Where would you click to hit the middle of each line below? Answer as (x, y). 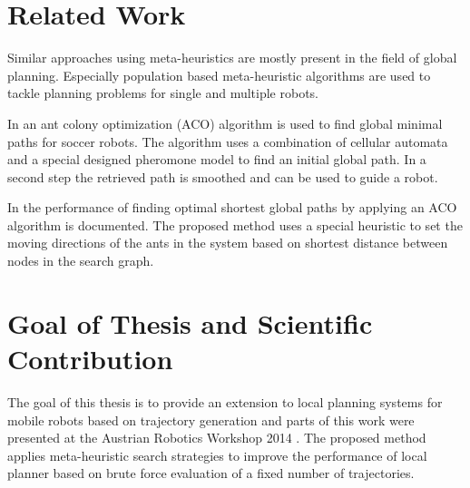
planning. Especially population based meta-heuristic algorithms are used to (219, 75)
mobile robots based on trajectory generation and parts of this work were (211, 420)
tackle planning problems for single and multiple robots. (163, 93)
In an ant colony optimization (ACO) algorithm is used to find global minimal (225, 123)
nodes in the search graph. (81, 261)
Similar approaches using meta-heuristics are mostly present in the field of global (232, 58)
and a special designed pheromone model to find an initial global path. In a (217, 159)
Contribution (90, 359)
